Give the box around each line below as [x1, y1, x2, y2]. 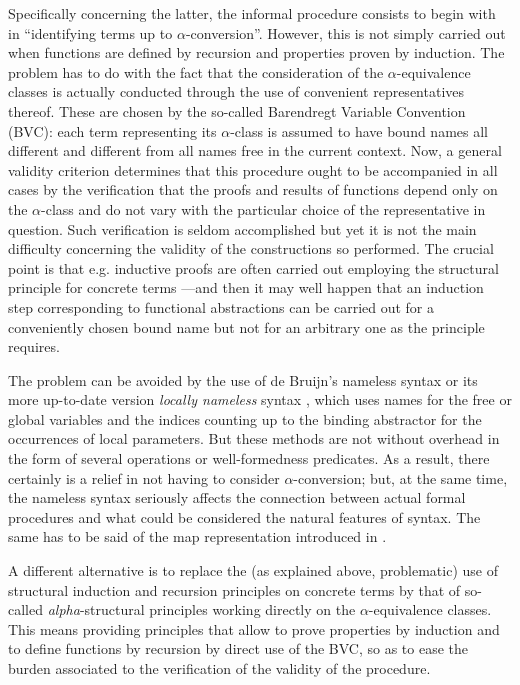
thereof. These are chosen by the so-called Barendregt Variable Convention [8, 100, 466, 121]
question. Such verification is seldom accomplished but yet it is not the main [8, 218, 477, 239]
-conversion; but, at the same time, [293, 467, 508, 488]
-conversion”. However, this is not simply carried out [185, 22, 506, 43]
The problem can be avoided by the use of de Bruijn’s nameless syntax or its [8, 369, 478, 390]
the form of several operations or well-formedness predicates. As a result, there [8, 448, 490, 469]
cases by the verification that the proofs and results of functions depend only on [8, 179, 498, 200]
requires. [8, 336, 60, 357]
